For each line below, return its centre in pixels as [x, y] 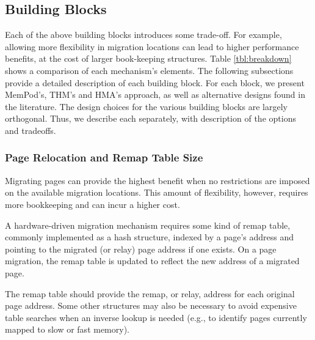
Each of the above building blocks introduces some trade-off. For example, [143, 35]
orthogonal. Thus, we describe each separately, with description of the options [150, 118]
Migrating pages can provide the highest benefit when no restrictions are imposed [157, 180]
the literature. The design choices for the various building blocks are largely [146, 106]
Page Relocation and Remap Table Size [104, 157]
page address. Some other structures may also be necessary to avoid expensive [151, 305]
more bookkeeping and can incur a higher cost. [92, 204]
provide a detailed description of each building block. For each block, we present [155, 82]
